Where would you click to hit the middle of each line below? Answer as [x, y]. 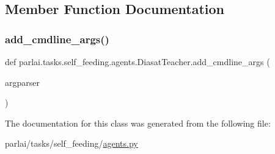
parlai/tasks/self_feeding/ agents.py [71, 143]
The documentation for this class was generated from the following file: [138, 123]
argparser [22, 82]
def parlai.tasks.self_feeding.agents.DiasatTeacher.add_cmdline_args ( [137, 61]
